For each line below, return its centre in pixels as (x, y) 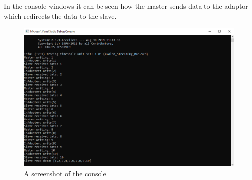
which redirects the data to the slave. (60, 16)
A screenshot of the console (65, 173)
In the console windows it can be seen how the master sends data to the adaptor (126, 6)
